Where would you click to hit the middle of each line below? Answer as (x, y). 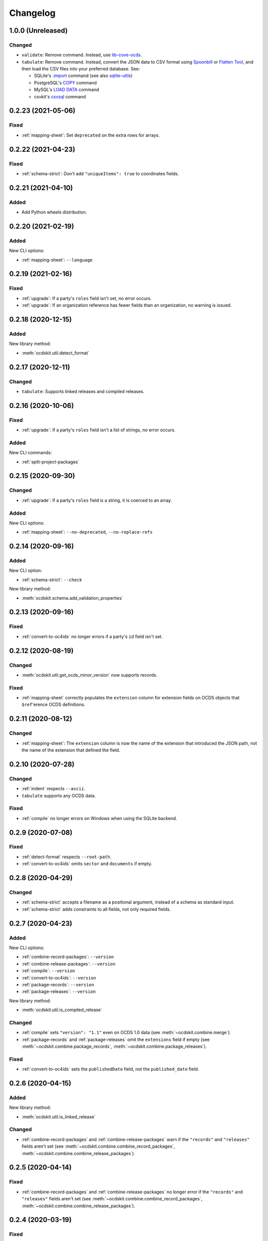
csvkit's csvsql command (60, 96)
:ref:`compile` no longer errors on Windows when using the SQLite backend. (99, 818)
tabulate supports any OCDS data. (59, 795)
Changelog (32, 13)
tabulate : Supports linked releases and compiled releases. (83, 391)
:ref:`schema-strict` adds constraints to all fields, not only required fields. (96, 909)
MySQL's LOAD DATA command (67, 90)
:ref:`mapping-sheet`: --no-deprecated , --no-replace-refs (87, 532)
